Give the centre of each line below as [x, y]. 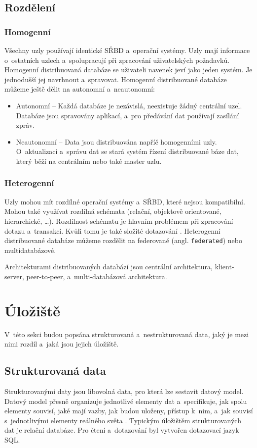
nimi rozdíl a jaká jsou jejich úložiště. [62, 344]
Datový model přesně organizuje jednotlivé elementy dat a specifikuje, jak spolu [126, 401]
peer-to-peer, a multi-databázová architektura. [97, 276]
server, [14, 276]
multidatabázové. [30, 250]
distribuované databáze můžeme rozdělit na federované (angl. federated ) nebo [123, 240]
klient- [224, 267]
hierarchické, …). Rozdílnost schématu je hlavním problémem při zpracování [119, 221]
